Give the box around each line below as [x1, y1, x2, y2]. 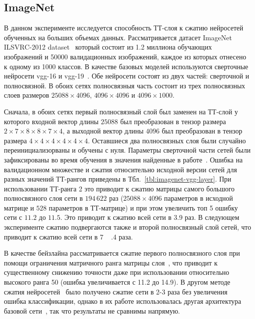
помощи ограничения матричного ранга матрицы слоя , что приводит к [4, 257, 218, 267]
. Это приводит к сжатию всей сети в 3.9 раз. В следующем [60, 212, 239, 222]
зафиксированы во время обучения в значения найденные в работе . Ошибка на [4, 154, 243, 164]
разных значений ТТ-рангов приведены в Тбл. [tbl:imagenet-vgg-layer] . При [4, 174, 231, 184]
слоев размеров [4, 90, 50, 100]
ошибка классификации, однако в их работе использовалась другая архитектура [4, 296, 241, 306]
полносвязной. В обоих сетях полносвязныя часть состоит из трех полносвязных [4, 80, 245, 90]
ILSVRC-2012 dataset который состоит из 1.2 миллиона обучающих [4, 42, 212, 52]
